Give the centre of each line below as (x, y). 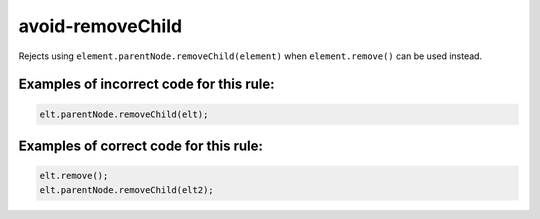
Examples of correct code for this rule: (141, 145)
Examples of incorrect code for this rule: (146, 84)
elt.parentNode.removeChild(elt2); (126, 189)
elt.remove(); (74, 176)
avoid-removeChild (100, 26)
